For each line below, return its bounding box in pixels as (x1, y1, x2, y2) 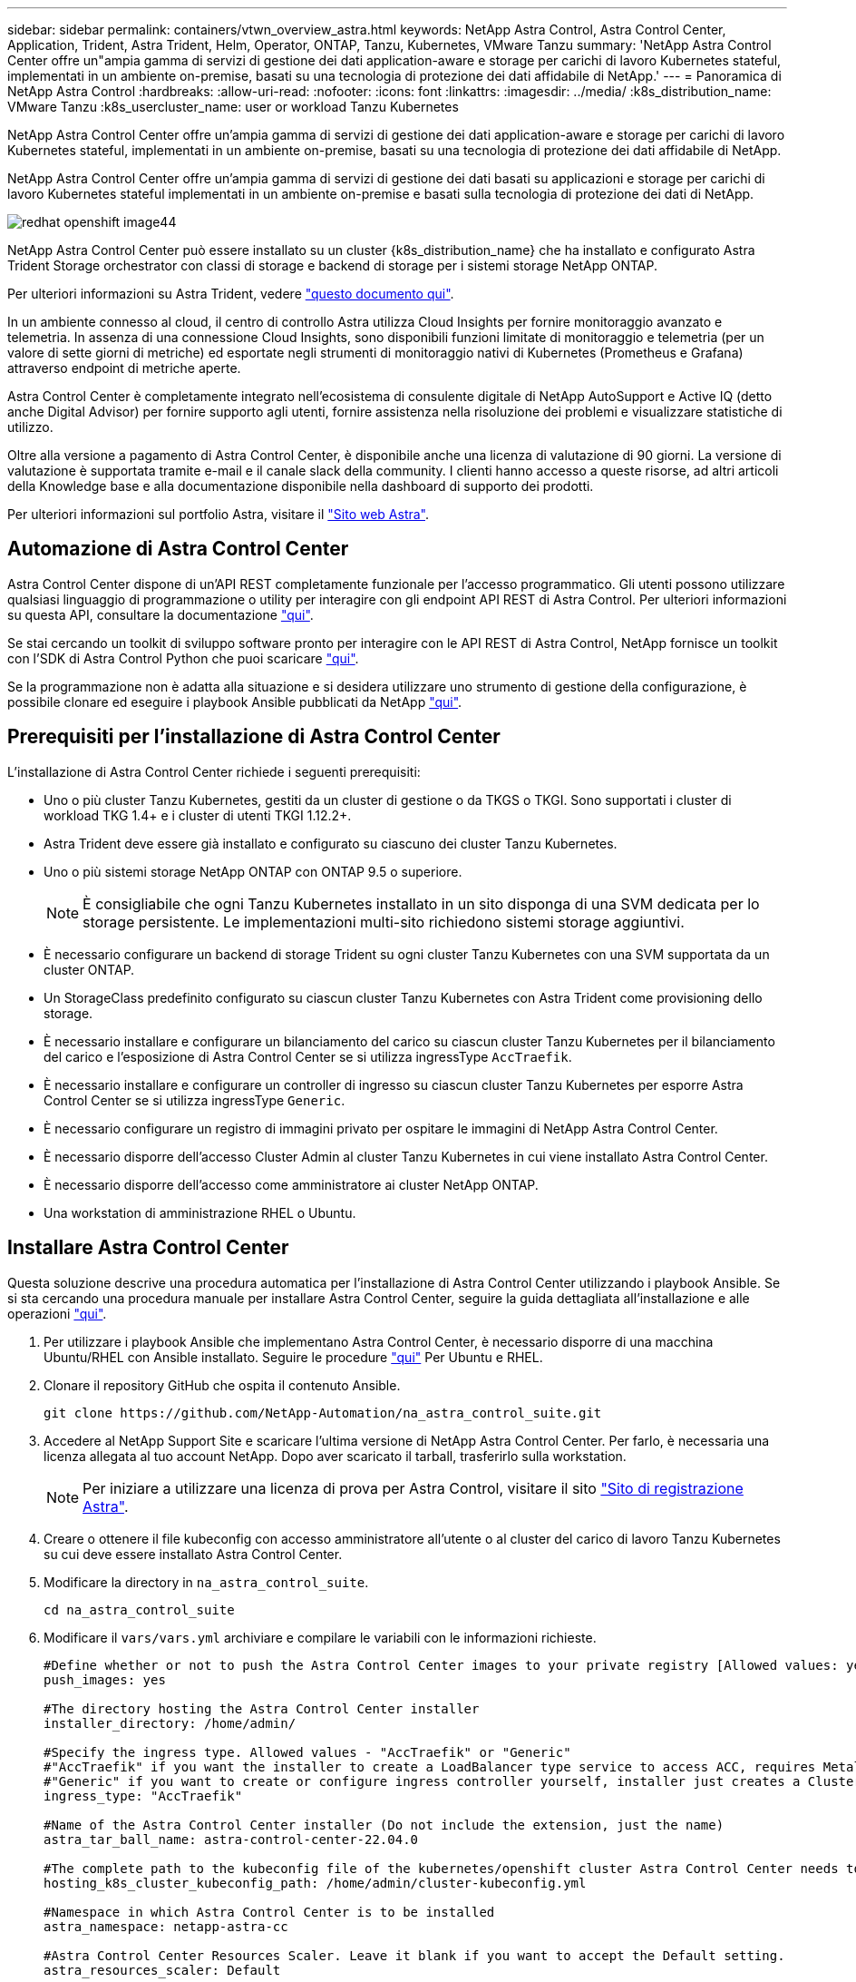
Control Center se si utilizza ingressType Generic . (44, 1092, 345, 1108)
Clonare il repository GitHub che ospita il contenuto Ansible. (44, 1377, 401, 1393)
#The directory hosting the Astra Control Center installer (44, 1701, 480, 1716)
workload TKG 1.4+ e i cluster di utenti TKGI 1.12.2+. (44, 807, 352, 823)
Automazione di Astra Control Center (7, 537, 349, 561)
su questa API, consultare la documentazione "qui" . (7, 606, 314, 623)
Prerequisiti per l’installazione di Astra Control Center (7, 725, 501, 749)
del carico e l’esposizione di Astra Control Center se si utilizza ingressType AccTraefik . (44, 1048, 572, 1065)
